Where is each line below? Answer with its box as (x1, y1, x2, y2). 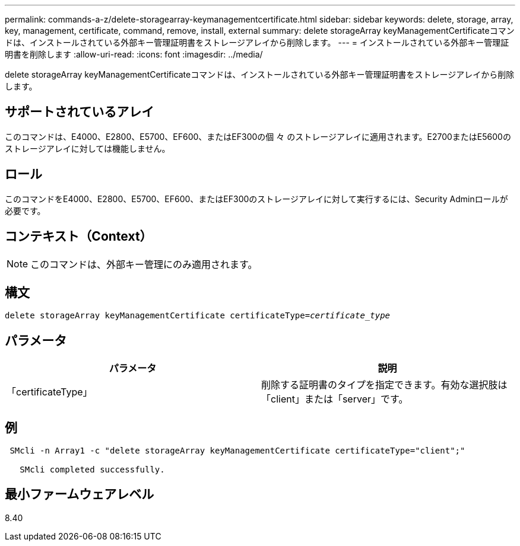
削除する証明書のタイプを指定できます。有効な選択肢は (261, 379, 508, 391)
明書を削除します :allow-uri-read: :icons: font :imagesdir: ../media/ (5, 49, 263, 59)
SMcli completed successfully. (20, 465, 165, 475)
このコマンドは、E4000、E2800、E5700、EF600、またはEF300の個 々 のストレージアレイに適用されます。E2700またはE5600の (5, 131, 511, 142)
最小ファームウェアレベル (5, 487, 154, 502)
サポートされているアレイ (5, 104, 154, 120)
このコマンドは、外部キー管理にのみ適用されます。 (30, 258, 258, 270)
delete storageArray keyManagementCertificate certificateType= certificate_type (5, 311, 391, 321)
